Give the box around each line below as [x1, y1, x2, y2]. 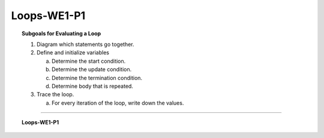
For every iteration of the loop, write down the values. [52, 99, 184, 106]
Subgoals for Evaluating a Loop [22, 30, 101, 37]
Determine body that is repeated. [52, 82, 133, 90]
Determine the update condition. [52, 66, 132, 73]
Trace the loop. [37, 91, 74, 98]
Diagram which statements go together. [37, 41, 134, 48]
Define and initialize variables [37, 49, 109, 56]
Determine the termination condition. [52, 74, 143, 81]
